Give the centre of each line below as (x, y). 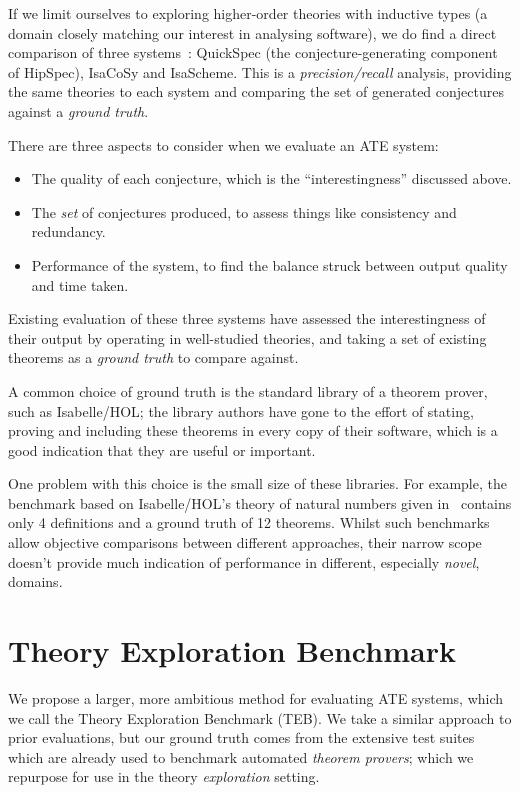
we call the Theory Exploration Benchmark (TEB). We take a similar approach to (260, 717)
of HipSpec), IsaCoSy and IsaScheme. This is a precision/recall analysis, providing (260, 71)
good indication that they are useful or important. (162, 449)
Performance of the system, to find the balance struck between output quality (269, 264)
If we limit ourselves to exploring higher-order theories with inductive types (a (248, 13)
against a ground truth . (78, 110)
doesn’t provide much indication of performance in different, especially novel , (244, 561)
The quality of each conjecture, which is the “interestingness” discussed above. (271, 178)
